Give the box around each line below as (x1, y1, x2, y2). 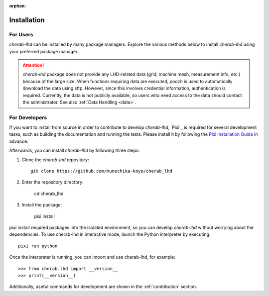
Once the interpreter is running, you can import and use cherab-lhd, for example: (9, 254, 175, 260)
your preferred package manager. (9, 48, 79, 54)
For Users (9, 31, 33, 38)
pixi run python (18, 243, 58, 249)
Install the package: (21, 202, 62, 208)
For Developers (9, 114, 47, 121)
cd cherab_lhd (34, 191, 64, 197)
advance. (9, 138, 28, 144)
